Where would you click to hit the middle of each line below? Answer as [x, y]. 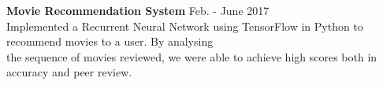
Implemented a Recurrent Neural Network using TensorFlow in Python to [185, 26]
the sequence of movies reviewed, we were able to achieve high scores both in [192, 56]
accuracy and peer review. [69, 72]
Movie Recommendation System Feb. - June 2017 [138, 10]
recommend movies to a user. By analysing [110, 41]
